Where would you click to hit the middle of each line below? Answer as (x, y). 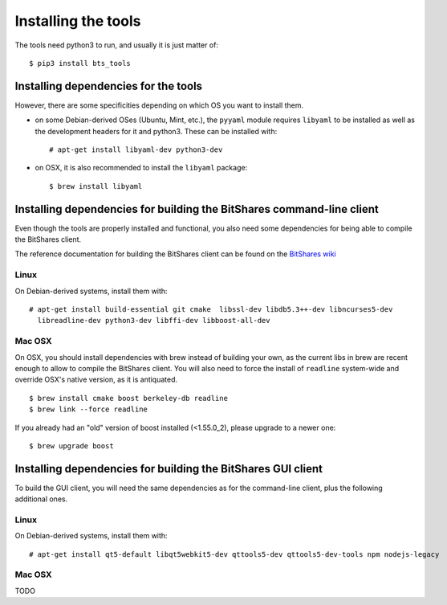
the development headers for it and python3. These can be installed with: (156, 131)
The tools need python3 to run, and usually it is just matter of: (116, 45)
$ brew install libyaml (96, 186)
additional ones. (41, 499)
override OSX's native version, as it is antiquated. (96, 380)
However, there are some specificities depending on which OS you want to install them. (159, 105)
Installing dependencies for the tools (109, 86)
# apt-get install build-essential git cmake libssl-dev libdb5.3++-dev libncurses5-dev (211, 310)
